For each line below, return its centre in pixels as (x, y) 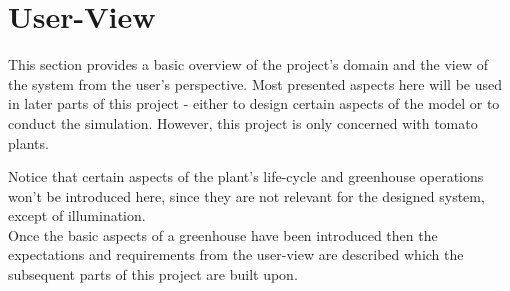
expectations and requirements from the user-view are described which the (236, 254)
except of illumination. (77, 215)
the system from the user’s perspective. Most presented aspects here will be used (255, 83)
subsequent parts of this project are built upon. (153, 274)
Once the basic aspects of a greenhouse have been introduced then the (223, 234)
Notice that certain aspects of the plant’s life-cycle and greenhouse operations (246, 176)
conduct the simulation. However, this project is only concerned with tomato (243, 122)
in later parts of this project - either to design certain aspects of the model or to (254, 103)
